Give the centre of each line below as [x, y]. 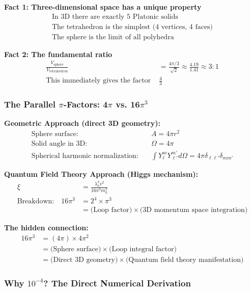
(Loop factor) [111, 210]
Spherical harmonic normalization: [85, 156]
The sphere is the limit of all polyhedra [113, 37]
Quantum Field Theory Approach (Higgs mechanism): [101, 174]
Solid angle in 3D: [59, 144]
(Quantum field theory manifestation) [185, 260]
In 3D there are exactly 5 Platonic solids [115, 17]
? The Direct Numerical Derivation [117, 283]
